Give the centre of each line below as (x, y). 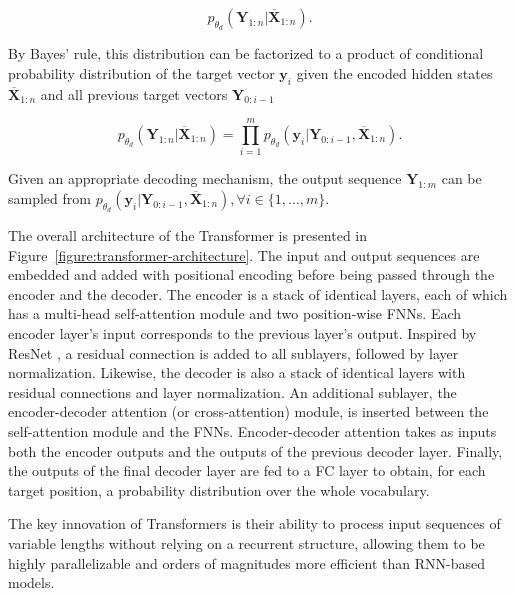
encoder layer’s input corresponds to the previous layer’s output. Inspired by (242, 333)
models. (31, 582)
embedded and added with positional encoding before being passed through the (251, 274)
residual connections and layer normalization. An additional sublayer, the (232, 391)
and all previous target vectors (134, 93)
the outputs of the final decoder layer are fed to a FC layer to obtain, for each (247, 470)
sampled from (49, 197)
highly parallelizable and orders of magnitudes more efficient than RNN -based (246, 562)
